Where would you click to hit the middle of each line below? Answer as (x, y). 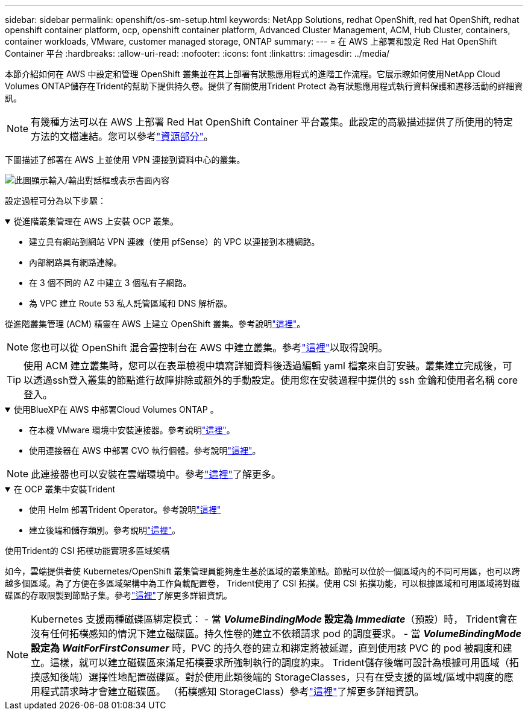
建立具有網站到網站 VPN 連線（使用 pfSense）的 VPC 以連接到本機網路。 (174, 242)
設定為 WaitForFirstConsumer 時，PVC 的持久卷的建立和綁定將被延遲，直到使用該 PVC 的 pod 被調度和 (267, 648)
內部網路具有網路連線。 (75, 262)
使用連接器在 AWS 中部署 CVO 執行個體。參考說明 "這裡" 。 (145, 450)
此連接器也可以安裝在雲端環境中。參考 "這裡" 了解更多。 (156, 474)
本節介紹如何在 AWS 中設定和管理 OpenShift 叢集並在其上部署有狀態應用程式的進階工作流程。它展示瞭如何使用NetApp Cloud (253, 74)
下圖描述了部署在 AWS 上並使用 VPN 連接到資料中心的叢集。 (125, 160)
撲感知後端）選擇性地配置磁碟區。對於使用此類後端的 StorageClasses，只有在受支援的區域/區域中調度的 (267, 677)
